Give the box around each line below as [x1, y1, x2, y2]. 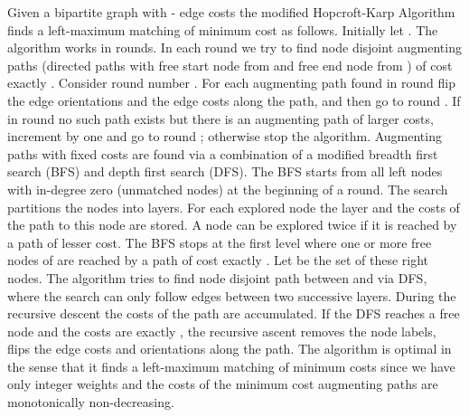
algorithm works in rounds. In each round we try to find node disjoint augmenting [7, 38, 462, 57]
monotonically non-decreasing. [7, 393, 174, 412]
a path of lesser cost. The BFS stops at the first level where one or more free [7, 232, 432, 251]
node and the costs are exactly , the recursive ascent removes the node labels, [7, 321, 436, 340]
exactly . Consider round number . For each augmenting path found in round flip [7, 73, 455, 92]
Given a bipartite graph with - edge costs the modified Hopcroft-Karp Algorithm [7, 3, 455, 21]
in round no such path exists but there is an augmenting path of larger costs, [7, 109, 434, 128]
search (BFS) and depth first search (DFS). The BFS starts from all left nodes [7, 162, 443, 181]
